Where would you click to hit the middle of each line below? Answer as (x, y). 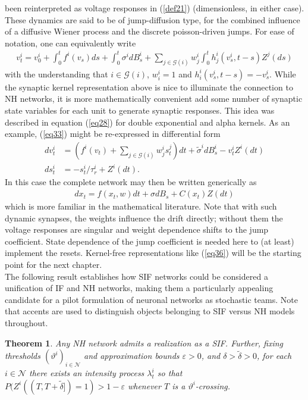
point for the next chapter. (54, 265)
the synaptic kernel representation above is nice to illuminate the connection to (149, 87)
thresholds (23, 356)
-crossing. (213, 385)
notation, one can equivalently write (70, 43)
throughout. (26, 323)
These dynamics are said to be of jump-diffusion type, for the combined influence (153, 19)
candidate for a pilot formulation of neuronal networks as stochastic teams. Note (151, 299)
